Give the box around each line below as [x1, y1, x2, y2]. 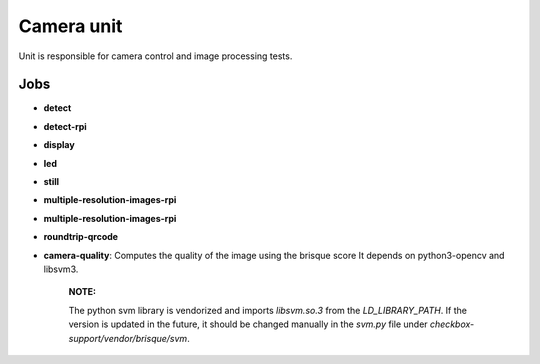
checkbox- [430, 318, 475, 330]
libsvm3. [43, 263, 79, 275]
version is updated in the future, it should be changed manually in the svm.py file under [68, 318, 429, 330]
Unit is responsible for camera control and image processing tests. [18, 50, 293, 62]
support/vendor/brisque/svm [68, 332, 188, 344]
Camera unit [18, 15, 123, 37]
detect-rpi [43, 120, 87, 132]
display [43, 139, 75, 151]
